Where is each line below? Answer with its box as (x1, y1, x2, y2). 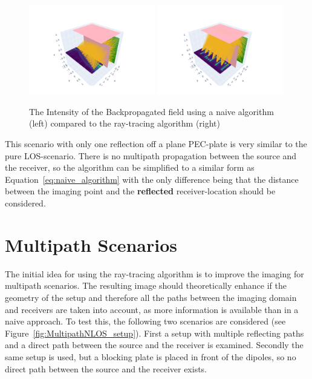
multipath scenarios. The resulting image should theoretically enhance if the (5, 279, 287, 292)
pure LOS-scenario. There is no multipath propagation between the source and (5, 149, 297, 162)
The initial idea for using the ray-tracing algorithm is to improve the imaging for (5, 267, 304, 280)
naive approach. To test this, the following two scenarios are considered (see (5, 315, 286, 328)
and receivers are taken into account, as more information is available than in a (5, 303, 299, 315)
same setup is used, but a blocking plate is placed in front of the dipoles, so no (5, 350, 296, 363)
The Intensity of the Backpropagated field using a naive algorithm (29, 105, 274, 117)
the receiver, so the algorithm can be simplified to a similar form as (5, 161, 255, 174)
